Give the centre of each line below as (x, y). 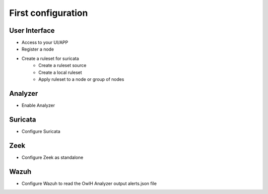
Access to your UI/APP (45, 43)
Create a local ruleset (60, 72)
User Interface (32, 31)
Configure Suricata (41, 131)
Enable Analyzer (38, 105)
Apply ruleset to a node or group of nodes (81, 79)
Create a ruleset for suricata (50, 58)
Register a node (38, 49)
